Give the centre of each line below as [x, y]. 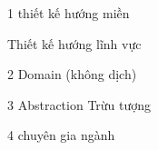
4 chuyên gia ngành [61, 135]
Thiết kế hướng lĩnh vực [74, 43]
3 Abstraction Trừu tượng [79, 104]
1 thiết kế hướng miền [69, 13]
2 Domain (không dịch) [72, 74]
